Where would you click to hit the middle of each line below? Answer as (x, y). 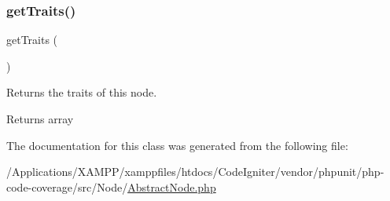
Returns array (40, 119)
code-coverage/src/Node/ (67, 186)
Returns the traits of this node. (82, 92)
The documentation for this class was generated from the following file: (177, 145)
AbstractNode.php (172, 186)
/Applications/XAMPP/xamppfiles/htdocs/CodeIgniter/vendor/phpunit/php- (195, 172)
